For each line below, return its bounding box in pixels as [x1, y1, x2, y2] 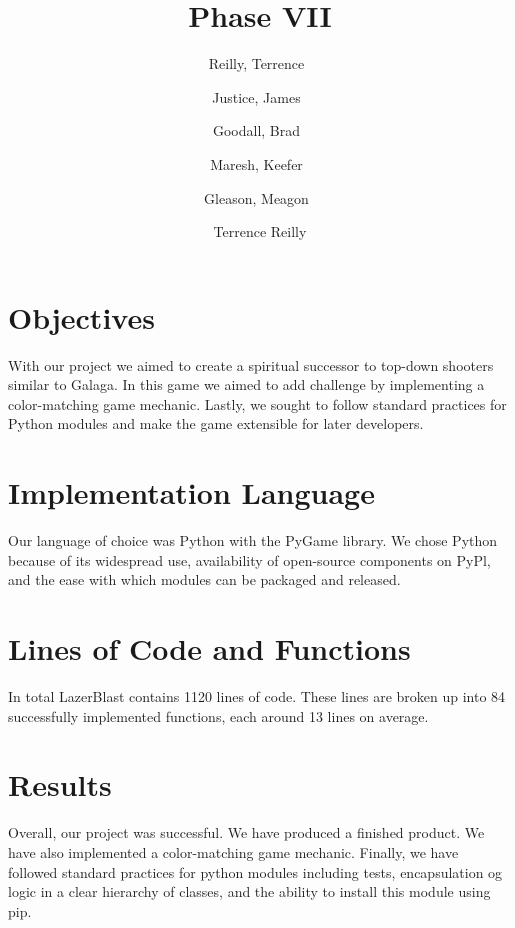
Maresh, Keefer [210, 153, 303, 174]
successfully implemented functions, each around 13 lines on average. [8, 705, 429, 726]
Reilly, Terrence [208, 53, 305, 74]
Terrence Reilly [213, 221, 307, 242]
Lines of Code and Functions [8, 628, 411, 669]
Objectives [8, 296, 155, 337]
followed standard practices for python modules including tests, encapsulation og [8, 861, 503, 882]
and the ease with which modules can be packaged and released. [8, 569, 401, 590]
